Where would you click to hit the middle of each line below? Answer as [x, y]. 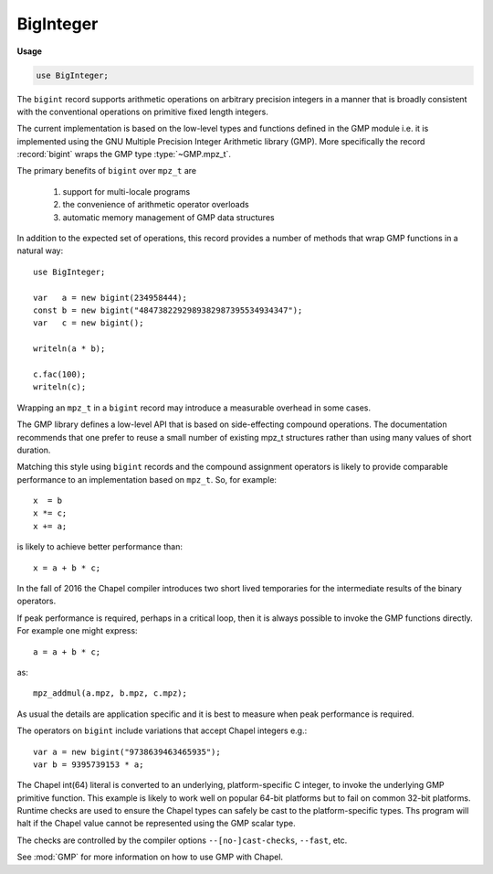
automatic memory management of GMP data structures [168, 217]
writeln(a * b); [69, 349]
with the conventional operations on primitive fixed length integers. [142, 112]
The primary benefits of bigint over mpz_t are [106, 171]
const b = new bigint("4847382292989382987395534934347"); [168, 310]
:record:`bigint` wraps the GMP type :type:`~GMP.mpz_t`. [124, 155]
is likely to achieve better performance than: [100, 547]
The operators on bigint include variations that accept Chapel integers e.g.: [162, 730]
